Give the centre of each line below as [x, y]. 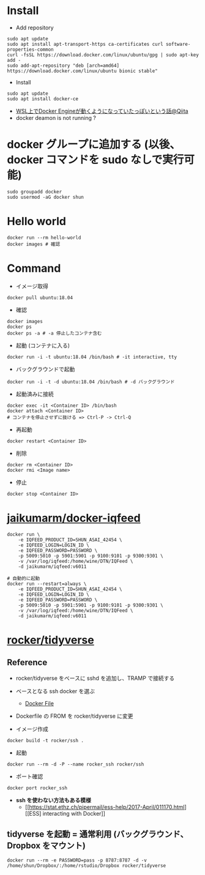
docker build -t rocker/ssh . [46, 740]
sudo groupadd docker [35, 192]
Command [34, 268]
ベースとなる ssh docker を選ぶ [55, 691]
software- [178, 44]
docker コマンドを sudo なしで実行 [95, 160]
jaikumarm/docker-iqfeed [74, 518]
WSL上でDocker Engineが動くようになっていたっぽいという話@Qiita [102, 111]
